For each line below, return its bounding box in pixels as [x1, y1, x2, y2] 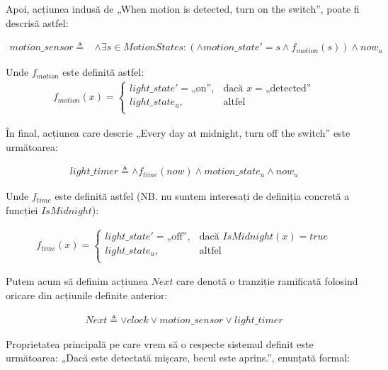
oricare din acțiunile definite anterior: [6, 288, 168, 302]
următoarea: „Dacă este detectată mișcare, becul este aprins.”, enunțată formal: [6, 350, 350, 365]
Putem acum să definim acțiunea [6, 274, 148, 288]
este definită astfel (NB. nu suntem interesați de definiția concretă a [55, 189, 350, 203]
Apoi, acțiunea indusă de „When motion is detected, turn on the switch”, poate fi [6, 1, 360, 16]
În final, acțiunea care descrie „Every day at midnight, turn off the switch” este [6, 125, 350, 140]
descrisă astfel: [6, 15, 69, 30]
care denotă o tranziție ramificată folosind [176, 274, 358, 288]
